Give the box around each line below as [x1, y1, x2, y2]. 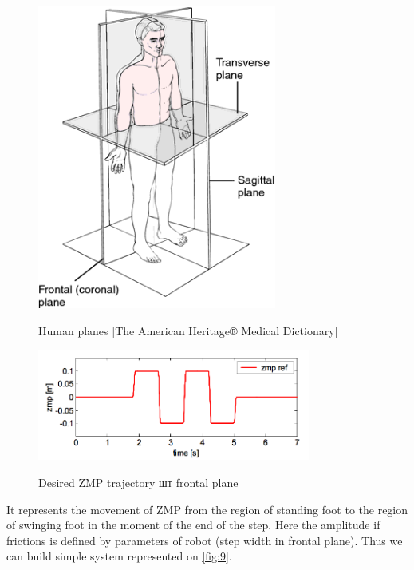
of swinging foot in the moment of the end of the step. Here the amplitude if [6, 517, 380, 533]
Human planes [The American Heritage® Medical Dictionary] [38, 322, 338, 338]
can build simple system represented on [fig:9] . [6, 548, 232, 564]
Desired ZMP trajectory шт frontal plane [38, 473, 239, 490]
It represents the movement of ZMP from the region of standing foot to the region [6, 501, 408, 517]
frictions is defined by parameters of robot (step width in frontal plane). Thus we [6, 532, 403, 548]
